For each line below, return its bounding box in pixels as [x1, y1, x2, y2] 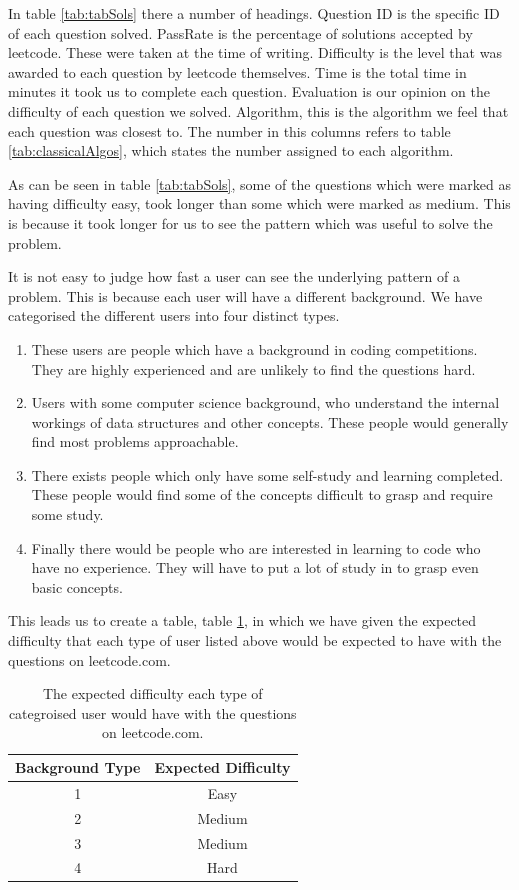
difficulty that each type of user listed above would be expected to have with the [8, 630, 502, 651]
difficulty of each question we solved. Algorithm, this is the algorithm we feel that [8, 100, 509, 121]
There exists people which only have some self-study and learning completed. [31, 464, 504, 485]
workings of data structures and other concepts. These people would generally [31, 411, 509, 432]
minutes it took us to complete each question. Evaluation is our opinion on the [8, 81, 490, 102]
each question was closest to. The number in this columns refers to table [8, 120, 451, 141]
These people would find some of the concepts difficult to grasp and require [31, 484, 493, 505]
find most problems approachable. [31, 431, 239, 452]
